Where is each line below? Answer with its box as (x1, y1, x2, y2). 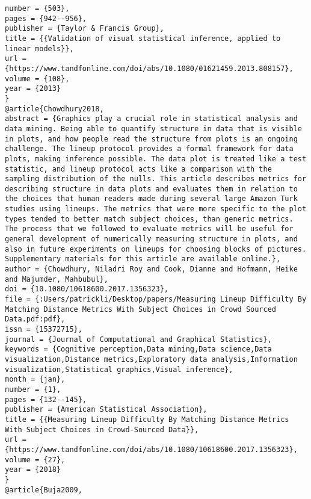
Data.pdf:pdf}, (5, 315, 66, 324)
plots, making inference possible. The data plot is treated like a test (5, 154, 307, 163)
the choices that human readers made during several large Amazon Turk (5, 194, 298, 203)
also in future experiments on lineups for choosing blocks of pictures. (5, 244, 307, 253)
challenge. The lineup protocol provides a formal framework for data (5, 144, 294, 153)
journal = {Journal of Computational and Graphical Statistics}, (5, 335, 272, 344)
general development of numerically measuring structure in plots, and (5, 235, 298, 244)
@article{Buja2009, (5, 485, 82, 494)
